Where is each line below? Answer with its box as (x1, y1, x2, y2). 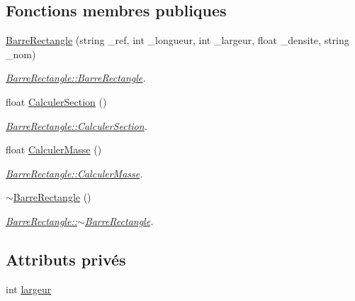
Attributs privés (6, 248, 126, 270)
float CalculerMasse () (6, 142, 102, 157)
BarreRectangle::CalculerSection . (6, 118, 147, 133)
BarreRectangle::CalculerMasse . (6, 165, 143, 180)
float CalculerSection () (6, 94, 107, 109)
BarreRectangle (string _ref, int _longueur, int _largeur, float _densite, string (6, 33, 349, 48)
